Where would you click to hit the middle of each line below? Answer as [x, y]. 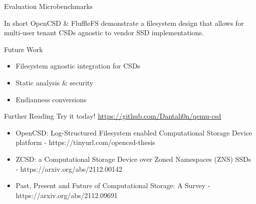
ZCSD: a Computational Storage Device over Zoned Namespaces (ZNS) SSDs [133, 159]
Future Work [24, 49]
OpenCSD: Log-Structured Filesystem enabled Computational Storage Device [134, 132]
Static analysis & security [55, 82]
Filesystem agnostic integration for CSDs [78, 66]
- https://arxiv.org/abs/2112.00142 [69, 169]
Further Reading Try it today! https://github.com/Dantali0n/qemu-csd [113, 116]
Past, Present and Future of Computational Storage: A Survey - [113, 185]
